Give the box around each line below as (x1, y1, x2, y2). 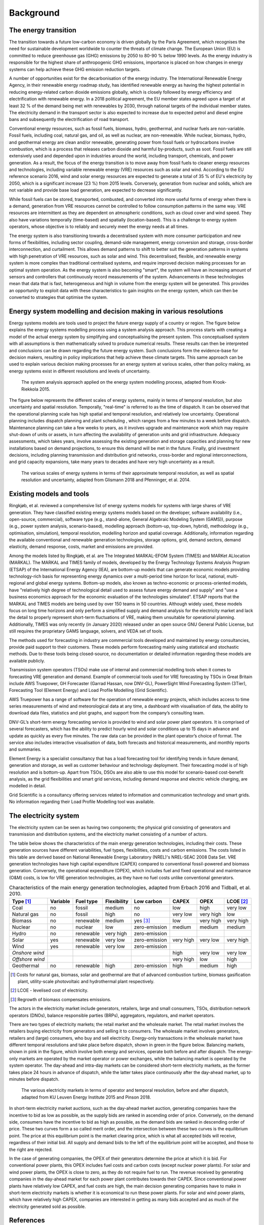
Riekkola (21, 386, 39, 392)
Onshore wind (12, 949, 44, 956)
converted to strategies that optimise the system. (9, 294, 108, 300)
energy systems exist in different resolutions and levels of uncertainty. (9, 368, 151, 374)
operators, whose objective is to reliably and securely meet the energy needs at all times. (9, 223, 189, 230)
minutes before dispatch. (9, 1076, 60, 1082)
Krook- (213, 379, 227, 385)
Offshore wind (12, 955, 45, 962)
